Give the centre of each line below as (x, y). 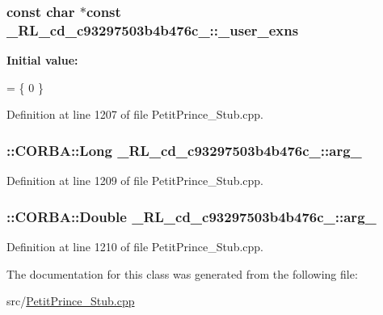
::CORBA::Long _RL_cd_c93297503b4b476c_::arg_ (184, 150)
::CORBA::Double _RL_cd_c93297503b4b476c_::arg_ (191, 216)
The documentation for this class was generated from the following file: (182, 273)
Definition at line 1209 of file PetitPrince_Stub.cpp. (135, 181)
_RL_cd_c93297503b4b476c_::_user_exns (153, 29)
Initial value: (42, 60)
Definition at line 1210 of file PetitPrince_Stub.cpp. (135, 246)
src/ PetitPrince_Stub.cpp (71, 301)
